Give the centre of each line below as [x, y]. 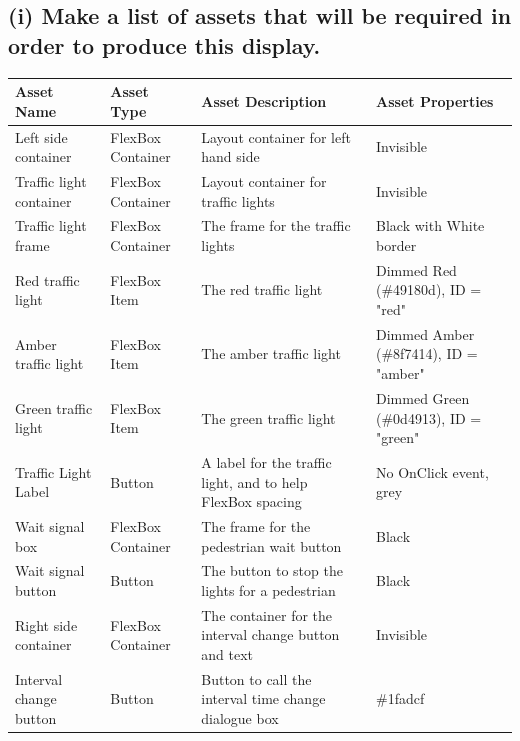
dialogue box [240, 718]
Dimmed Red [416, 269]
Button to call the [256, 678]
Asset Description [264, 100]
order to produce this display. [164, 44]
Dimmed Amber [425, 333]
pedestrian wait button [271, 545]
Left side [41, 136]
